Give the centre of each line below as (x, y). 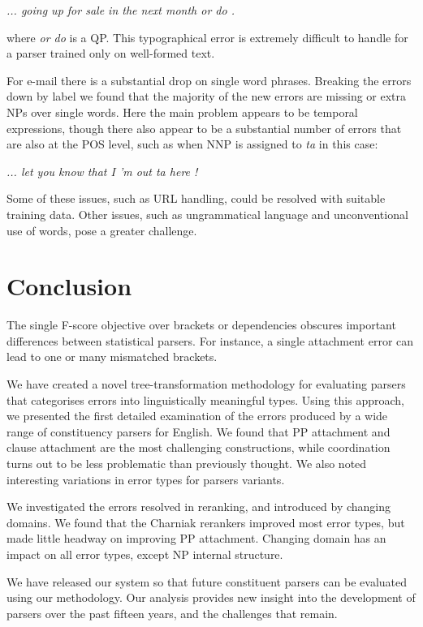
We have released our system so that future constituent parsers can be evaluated (207, 581)
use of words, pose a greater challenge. (102, 230)
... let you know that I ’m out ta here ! (102, 171)
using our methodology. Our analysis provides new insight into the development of (211, 597)
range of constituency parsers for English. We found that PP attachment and (199, 431)
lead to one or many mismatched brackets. (112, 356)
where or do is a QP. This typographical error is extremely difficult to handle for (207, 37)
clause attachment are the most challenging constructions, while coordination (199, 447)
